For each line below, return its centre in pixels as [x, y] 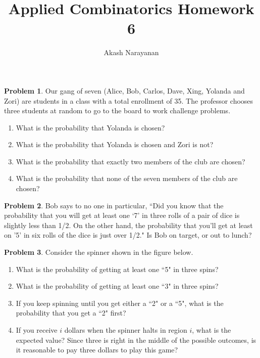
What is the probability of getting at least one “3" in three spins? [117, 286]
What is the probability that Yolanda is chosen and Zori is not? [115, 144]
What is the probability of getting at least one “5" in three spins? [117, 269]
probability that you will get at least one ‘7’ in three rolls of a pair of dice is [122, 215]
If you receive [37, 330]
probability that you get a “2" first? [71, 313]
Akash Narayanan [131, 52]
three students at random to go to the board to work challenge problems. [117, 110]
